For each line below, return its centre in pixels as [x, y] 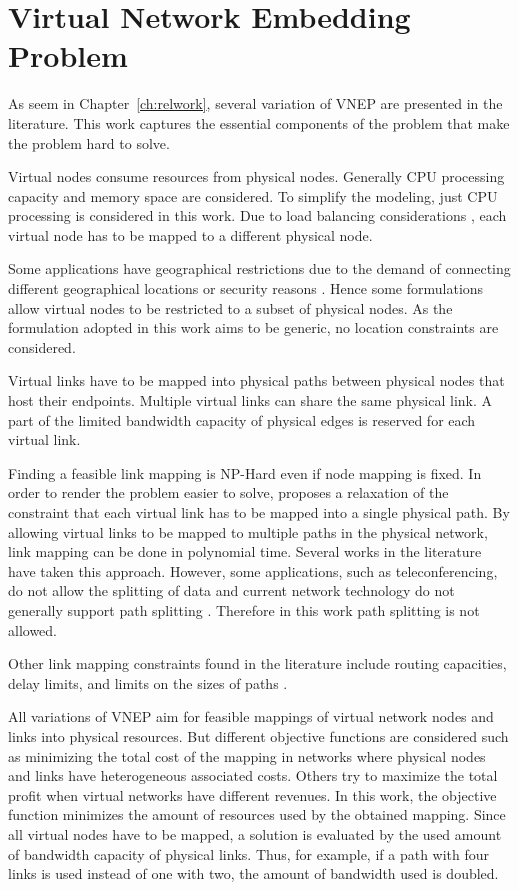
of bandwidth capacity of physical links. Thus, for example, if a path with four [249, 853]
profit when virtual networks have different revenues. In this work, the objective [252, 794]
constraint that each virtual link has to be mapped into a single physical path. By [259, 512]
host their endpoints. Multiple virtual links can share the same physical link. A [250, 400]
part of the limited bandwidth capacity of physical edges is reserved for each [242, 419]
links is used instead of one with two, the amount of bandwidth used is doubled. [253, 873]
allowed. [32, 629]
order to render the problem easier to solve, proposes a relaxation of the [228, 492]
